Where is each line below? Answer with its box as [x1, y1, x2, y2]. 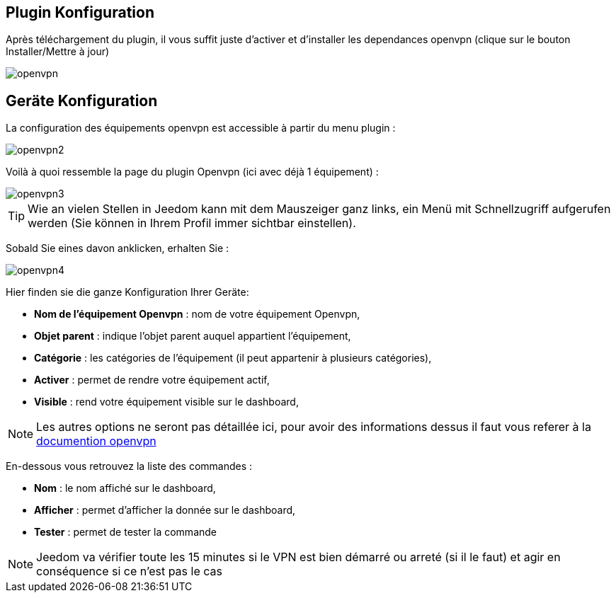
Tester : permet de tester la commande [34, 526, 217, 539]
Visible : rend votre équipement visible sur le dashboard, [34, 396, 299, 408]
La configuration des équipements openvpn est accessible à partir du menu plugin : [6, 122, 396, 134]
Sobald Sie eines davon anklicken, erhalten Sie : [6, 242, 229, 255]
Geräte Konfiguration [6, 91, 158, 110]
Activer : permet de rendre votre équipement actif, [34, 374, 270, 386]
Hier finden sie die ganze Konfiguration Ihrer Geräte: [6, 286, 249, 299]
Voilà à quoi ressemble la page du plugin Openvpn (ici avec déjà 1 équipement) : [6, 166, 379, 178]
